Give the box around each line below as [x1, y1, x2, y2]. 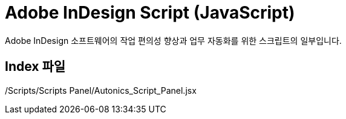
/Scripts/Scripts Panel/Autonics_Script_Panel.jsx [5, 85, 197, 96]
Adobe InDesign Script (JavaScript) [5, 2, 295, 23]
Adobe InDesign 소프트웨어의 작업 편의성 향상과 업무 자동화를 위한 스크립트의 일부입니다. [5, 35, 342, 46]
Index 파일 [5, 59, 66, 75]
